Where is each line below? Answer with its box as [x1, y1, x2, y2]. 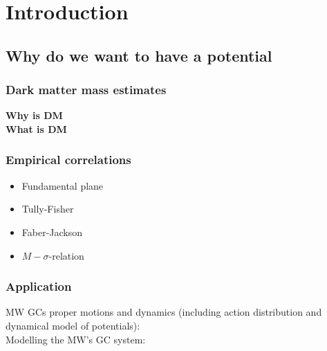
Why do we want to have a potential [6, 44, 272, 66]
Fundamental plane [21, 178, 104, 192]
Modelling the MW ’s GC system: [6, 332, 146, 346]
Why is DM [6, 108, 63, 123]
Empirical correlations [6, 151, 131, 168]
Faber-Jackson [21, 224, 83, 239]
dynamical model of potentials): [6, 318, 140, 332]
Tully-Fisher [21, 201, 74, 216]
